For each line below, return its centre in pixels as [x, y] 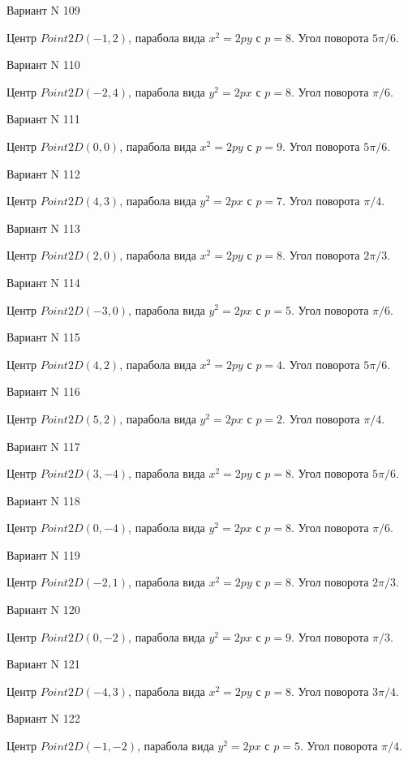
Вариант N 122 [43, 718]
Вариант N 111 [43, 119]
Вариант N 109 [43, 10]
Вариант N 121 [43, 664]
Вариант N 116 [43, 391]
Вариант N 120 [43, 610]
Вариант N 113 [43, 228]
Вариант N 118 [43, 500]
